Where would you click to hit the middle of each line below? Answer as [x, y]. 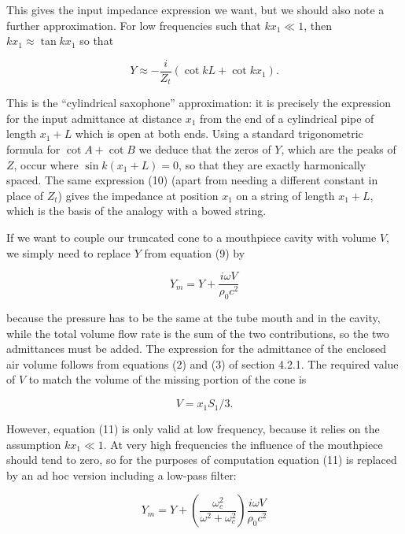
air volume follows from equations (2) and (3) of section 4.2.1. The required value [202, 363]
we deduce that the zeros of [205, 149]
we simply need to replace [68, 252]
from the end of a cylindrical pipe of [287, 118]
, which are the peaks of [339, 149]
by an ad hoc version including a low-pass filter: [121, 475]
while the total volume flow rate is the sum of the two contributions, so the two [198, 333]
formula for [33, 149]
